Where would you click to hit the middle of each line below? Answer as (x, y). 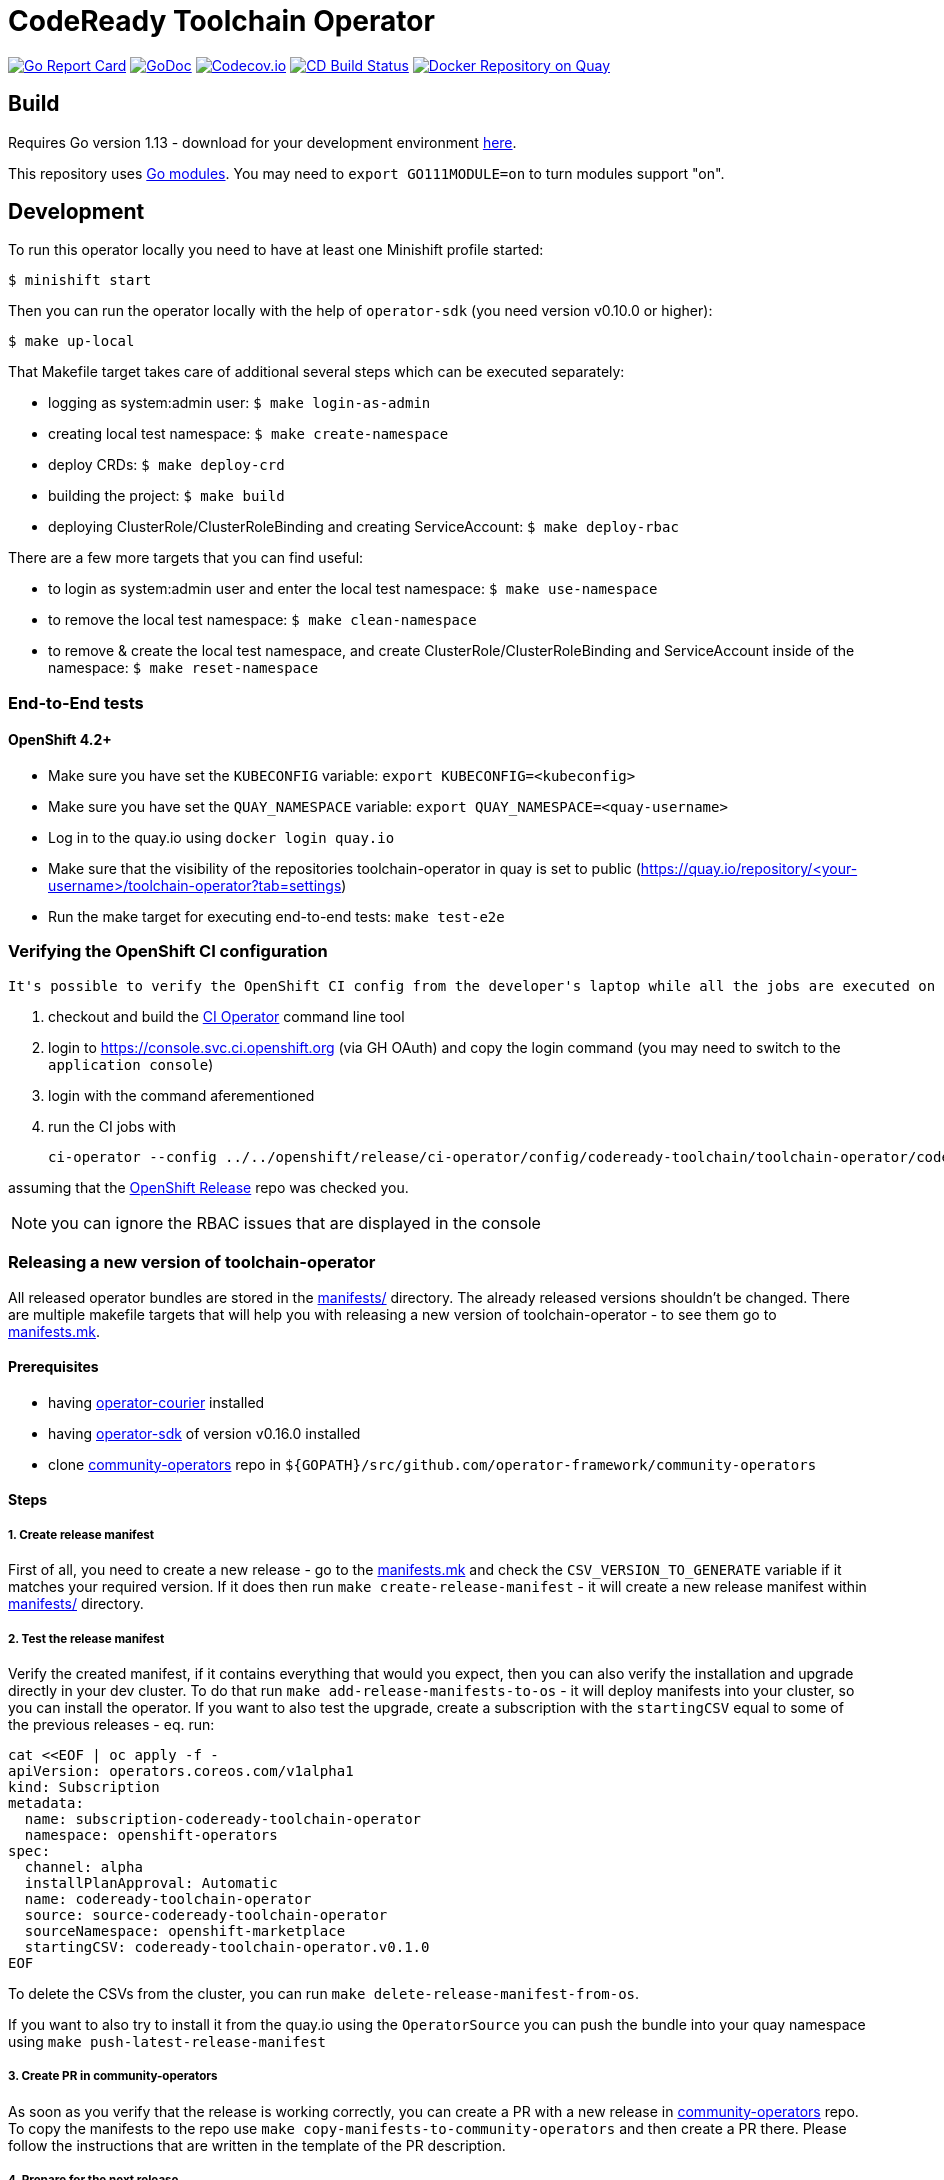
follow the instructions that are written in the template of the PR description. (257, 2145)
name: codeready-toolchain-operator (168, 1898)
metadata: (46, 1802)
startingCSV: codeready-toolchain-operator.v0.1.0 (227, 1946)
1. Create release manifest (81, 1534)
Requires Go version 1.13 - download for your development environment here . (262, 142)
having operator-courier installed (156, 1402)
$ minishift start (80, 280)
